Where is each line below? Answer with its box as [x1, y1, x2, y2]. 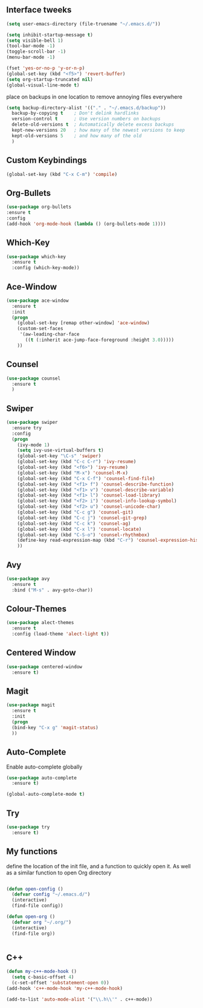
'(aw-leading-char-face [19, 331, 80, 337]
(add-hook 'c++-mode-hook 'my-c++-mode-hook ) [6, 985, 123, 991]
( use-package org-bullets [6, 204, 71, 210]
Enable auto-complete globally [6, 763, 83, 770]
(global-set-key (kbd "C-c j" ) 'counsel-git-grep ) [17, 515, 147, 521]
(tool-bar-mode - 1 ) [6, 43, 56, 49]
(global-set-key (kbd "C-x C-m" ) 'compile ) [6, 171, 118, 177]
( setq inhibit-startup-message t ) [6, 31, 94, 38]
